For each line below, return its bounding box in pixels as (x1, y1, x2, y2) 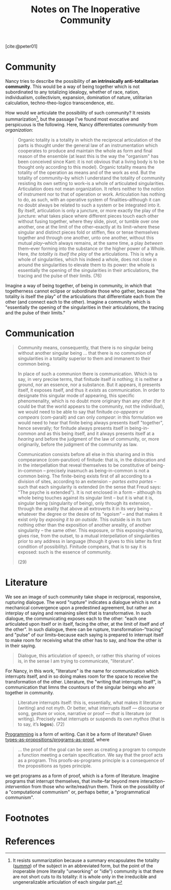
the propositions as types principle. (17, 763, 92, 769)
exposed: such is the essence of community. (17, 549, 112, 555)
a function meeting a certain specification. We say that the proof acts (17, 751, 163, 758)
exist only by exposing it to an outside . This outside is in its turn (17, 516, 151, 522)
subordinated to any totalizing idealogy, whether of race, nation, (5, 89, 139, 95)
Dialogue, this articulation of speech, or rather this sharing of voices (17, 652, 161, 658)
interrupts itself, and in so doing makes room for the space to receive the (5, 673, 158, 679)
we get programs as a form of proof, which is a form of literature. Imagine (5, 772, 159, 779)
